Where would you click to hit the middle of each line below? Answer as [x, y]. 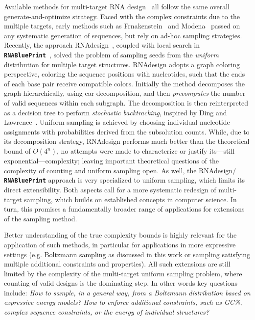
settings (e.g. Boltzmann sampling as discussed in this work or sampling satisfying [127, 254]
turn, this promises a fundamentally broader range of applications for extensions [124, 209]
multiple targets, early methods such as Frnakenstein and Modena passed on [122, 26]
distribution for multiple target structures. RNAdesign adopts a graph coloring [122, 64]
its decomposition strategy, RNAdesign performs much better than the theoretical [127, 141]
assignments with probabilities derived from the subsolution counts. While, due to [127, 131]
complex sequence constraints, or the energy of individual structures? [106, 312]
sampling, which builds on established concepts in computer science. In [130, 199]
